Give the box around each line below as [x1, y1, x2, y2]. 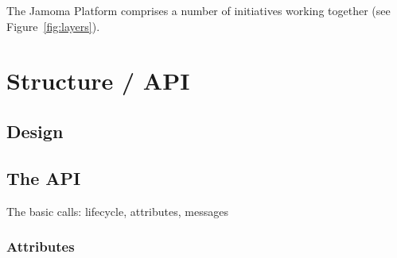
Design [6, 118, 64, 143]
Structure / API [6, 64, 190, 97]
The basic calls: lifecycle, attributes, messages [6, 202, 228, 219]
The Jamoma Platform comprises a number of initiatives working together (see [6, 2, 391, 18]
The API [6, 165, 81, 190]
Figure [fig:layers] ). [6, 17, 100, 34]
